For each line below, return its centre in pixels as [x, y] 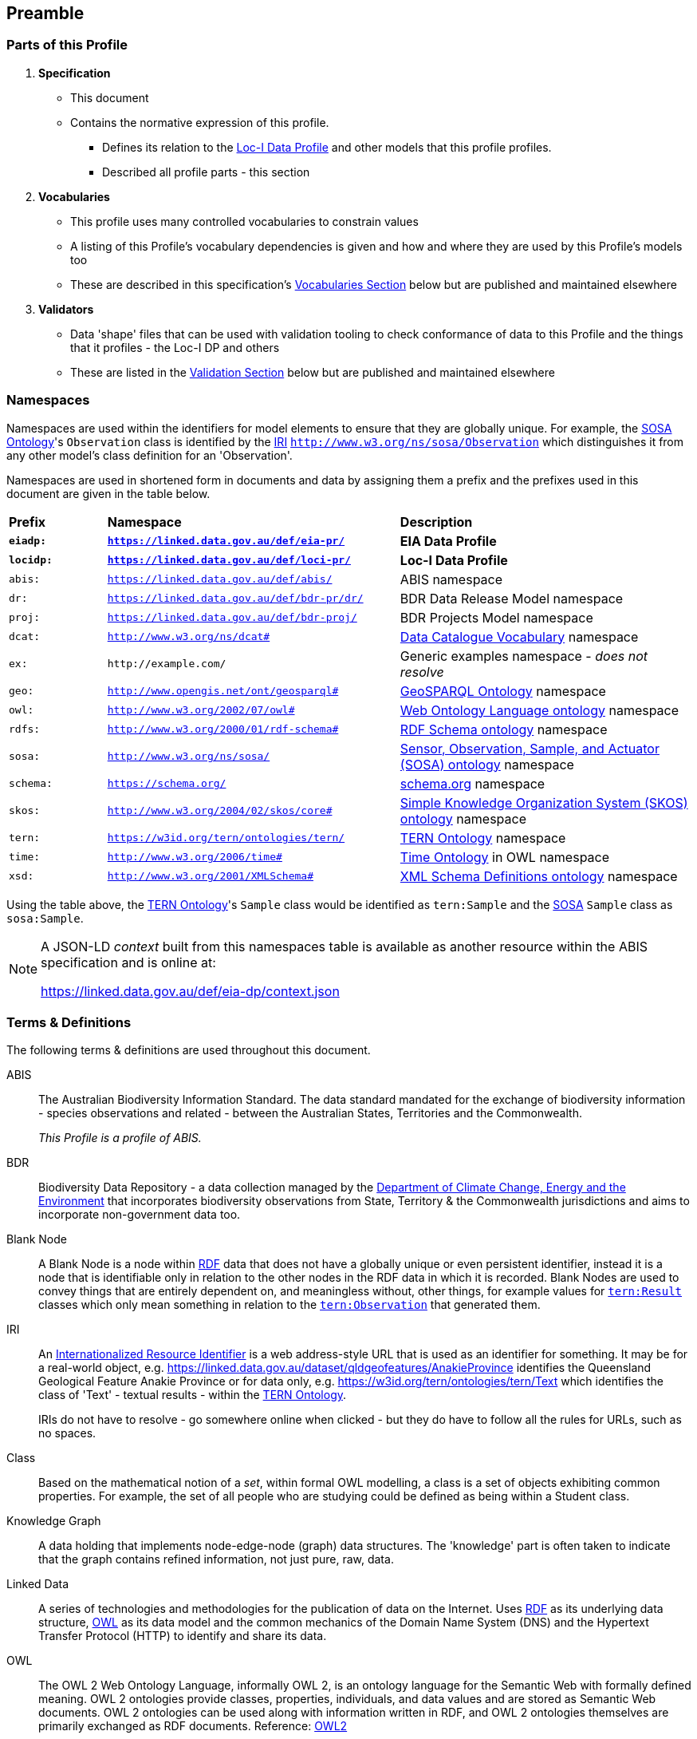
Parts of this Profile [67, 45]
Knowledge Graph [54, 1521]
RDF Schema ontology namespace [504, 729]
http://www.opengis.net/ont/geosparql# [223, 691]
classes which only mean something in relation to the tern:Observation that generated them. [289, 1305]
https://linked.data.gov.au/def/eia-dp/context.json [190, 991]
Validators [66, 309]
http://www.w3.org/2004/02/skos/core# [220, 811]
